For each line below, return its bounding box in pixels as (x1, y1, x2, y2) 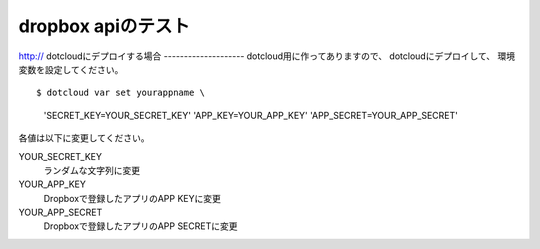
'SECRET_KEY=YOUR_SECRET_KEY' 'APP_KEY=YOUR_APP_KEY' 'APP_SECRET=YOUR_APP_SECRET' (43, 109, 459, 121)
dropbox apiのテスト (18, 15, 190, 37)
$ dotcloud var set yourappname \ (36, 87, 205, 99)
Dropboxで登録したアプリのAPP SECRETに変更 (43, 220, 238, 232)
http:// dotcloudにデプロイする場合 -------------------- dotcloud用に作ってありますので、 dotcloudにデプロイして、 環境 (18, 50, 515, 62)
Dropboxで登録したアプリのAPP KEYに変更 (43, 192, 222, 204)
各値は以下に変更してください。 (18, 132, 150, 144)
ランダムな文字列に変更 (43, 164, 140, 176)
